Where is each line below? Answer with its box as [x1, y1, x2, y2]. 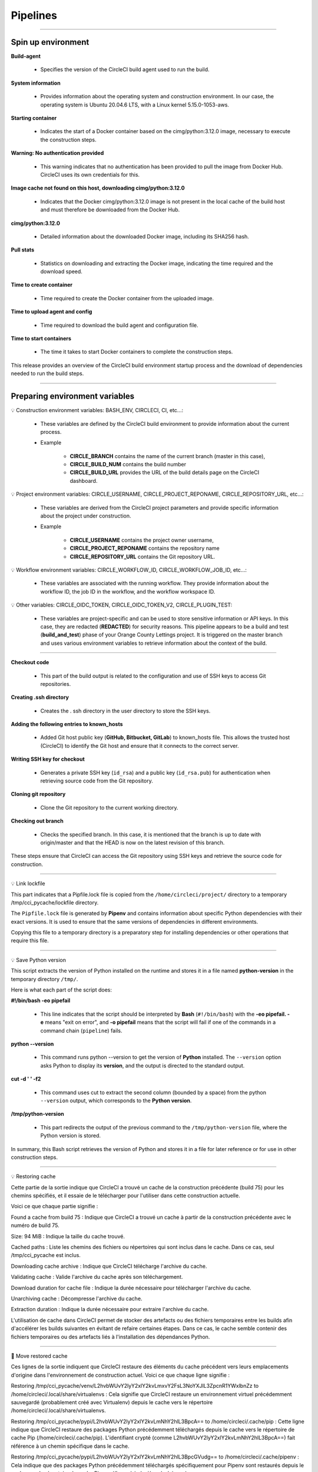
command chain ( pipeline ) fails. [40, 1027, 122, 1034]
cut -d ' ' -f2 [11, 1075, 41, 1083]
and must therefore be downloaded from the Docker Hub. [40, 206, 180, 213]
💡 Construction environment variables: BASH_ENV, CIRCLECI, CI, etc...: [11, 407, 184, 414]
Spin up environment [11, 37, 90, 47]
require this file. [11, 937, 49, 944]
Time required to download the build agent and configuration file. [40, 321, 198, 329]
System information [11, 79, 61, 87]
